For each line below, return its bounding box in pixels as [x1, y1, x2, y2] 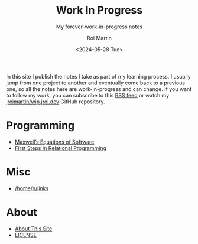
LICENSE [14, 231, 37, 238]
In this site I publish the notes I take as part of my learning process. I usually [6, 73, 191, 80]
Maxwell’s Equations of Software [14, 138, 95, 145]
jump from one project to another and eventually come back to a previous [6, 79, 185, 86]
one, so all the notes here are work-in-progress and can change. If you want [6, 85, 192, 92]
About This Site [14, 225, 53, 232]
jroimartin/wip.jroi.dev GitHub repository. [6, 98, 105, 105]
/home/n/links [14, 184, 49, 192]
